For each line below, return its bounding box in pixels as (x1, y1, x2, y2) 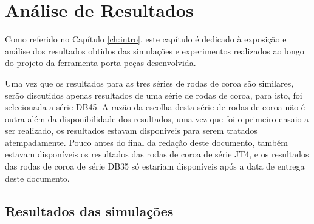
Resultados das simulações (5, 201, 174, 220)
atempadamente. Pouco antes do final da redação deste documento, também (5, 136, 288, 148)
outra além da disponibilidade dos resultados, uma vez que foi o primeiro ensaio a (5, 112, 309, 125)
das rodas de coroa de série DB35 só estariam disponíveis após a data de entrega (5, 160, 305, 173)
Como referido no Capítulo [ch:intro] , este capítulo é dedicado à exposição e (5, 33, 287, 45)
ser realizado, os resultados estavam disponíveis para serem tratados (5, 124, 258, 137)
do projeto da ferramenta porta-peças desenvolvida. (5, 56, 196, 69)
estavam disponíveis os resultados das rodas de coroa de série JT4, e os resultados (5, 148, 309, 160)
